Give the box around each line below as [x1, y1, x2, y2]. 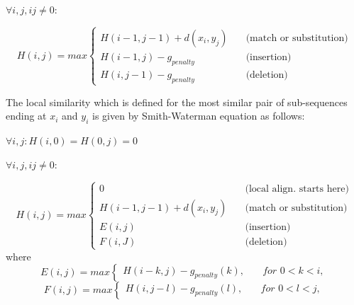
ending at [6, 108, 47, 123]
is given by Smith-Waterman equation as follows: [92, 108, 305, 123]
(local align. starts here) [245, 183, 349, 194]
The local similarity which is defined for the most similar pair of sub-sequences [6, 94, 348, 109]
